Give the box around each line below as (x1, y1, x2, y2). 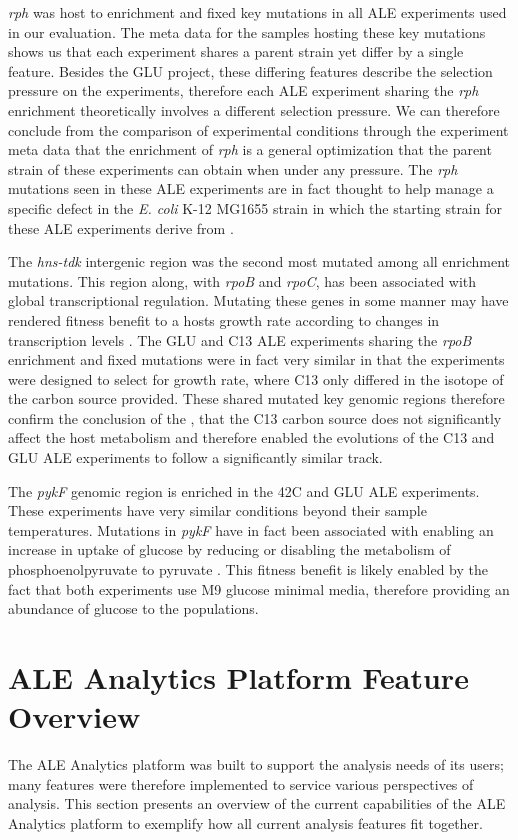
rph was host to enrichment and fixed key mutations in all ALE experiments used (8, 2, 507, 22)
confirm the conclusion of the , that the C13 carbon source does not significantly (8, 407, 502, 428)
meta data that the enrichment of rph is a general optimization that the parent (8, 139, 492, 160)
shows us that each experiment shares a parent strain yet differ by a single (8, 41, 464, 62)
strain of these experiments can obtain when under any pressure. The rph (8, 158, 458, 179)
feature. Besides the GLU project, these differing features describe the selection (8, 60, 493, 81)
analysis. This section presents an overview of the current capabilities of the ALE (8, 793, 506, 814)
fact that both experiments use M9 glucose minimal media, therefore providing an (8, 578, 510, 599)
